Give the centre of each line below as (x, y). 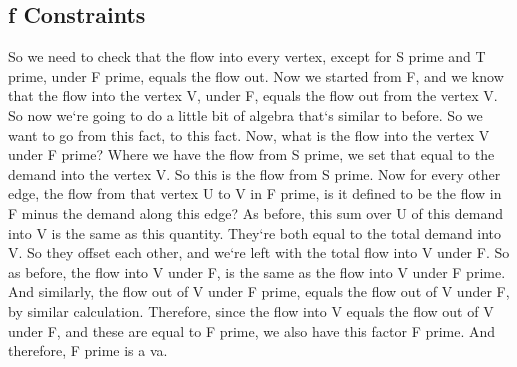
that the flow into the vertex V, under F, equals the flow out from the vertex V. (253, 95)
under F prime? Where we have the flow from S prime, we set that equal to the (251, 154)
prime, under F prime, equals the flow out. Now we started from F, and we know (256, 75)
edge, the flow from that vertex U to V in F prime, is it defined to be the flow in (255, 193)
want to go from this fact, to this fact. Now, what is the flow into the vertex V (249, 134)
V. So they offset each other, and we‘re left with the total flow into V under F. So (259, 252)
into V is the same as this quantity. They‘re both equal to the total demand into (255, 232)
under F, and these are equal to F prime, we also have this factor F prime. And (252, 330)
